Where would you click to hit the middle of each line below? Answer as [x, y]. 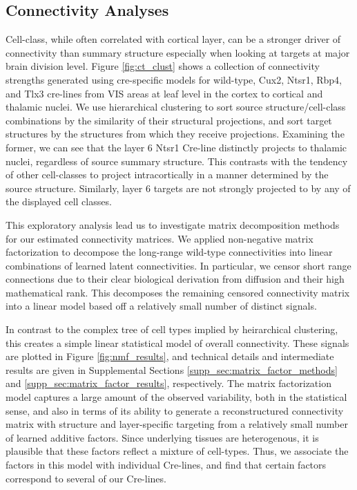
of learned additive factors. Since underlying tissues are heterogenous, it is [162, 437]
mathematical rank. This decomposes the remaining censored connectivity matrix [178, 292]
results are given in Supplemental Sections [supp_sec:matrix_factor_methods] [172, 369]
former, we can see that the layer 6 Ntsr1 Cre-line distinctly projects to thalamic [176, 147]
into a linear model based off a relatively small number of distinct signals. [161, 306]
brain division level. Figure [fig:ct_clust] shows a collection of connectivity [163, 66]
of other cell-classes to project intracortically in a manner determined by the [167, 175]
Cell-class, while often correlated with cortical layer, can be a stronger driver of [173, 39]
